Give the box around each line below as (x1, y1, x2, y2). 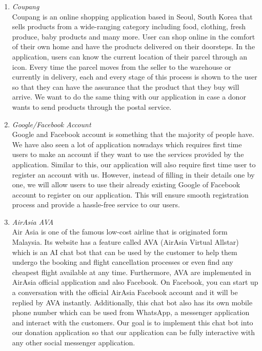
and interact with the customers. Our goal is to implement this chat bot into (12, 317, 253, 327)
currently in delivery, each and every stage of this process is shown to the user (12, 71, 257, 82)
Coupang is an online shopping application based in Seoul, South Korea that (12, 11, 253, 22)
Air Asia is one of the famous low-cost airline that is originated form (12, 226, 228, 237)
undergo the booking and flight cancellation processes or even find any (12, 257, 233, 267)
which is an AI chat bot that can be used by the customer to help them (12, 246, 237, 257)
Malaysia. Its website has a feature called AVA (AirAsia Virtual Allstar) (12, 237, 239, 247)
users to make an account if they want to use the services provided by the (12, 149, 244, 160)
